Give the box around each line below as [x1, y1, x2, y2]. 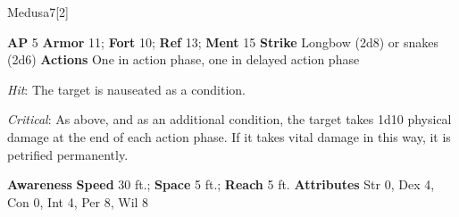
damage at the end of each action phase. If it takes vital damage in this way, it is [7, 127, 451, 146]
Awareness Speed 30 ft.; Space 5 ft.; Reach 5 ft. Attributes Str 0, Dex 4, [7, 175, 435, 194]
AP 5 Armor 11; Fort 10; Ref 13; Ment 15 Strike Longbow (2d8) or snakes [7, 32, 438, 51]
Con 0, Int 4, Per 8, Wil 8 [7, 192, 149, 211]
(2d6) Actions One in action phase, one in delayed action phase [7, 50, 360, 69]
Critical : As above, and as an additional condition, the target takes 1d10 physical [7, 110, 452, 129]
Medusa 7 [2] [7, 3, 69, 21]
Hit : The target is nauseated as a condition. [7, 79, 246, 98]
